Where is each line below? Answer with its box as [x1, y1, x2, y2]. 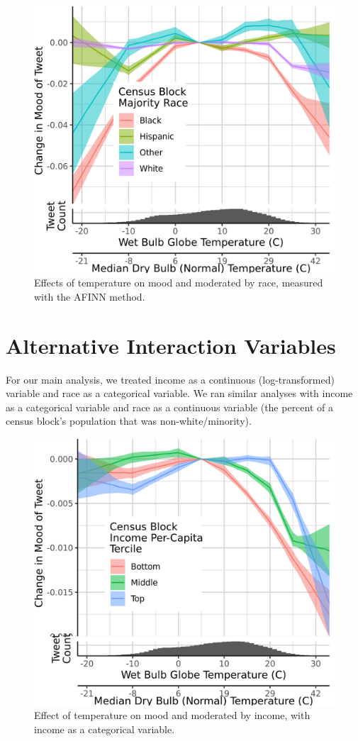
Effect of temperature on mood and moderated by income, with [34, 708, 311, 723]
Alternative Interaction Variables [6, 330, 336, 360]
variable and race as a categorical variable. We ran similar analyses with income [6, 386, 353, 401]
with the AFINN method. [34, 289, 145, 303]
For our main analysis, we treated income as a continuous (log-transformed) [6, 372, 335, 386]
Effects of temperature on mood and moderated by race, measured [34, 275, 323, 290]
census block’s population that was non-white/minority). [6, 413, 252, 428]
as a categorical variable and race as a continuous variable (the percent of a [6, 399, 333, 414]
